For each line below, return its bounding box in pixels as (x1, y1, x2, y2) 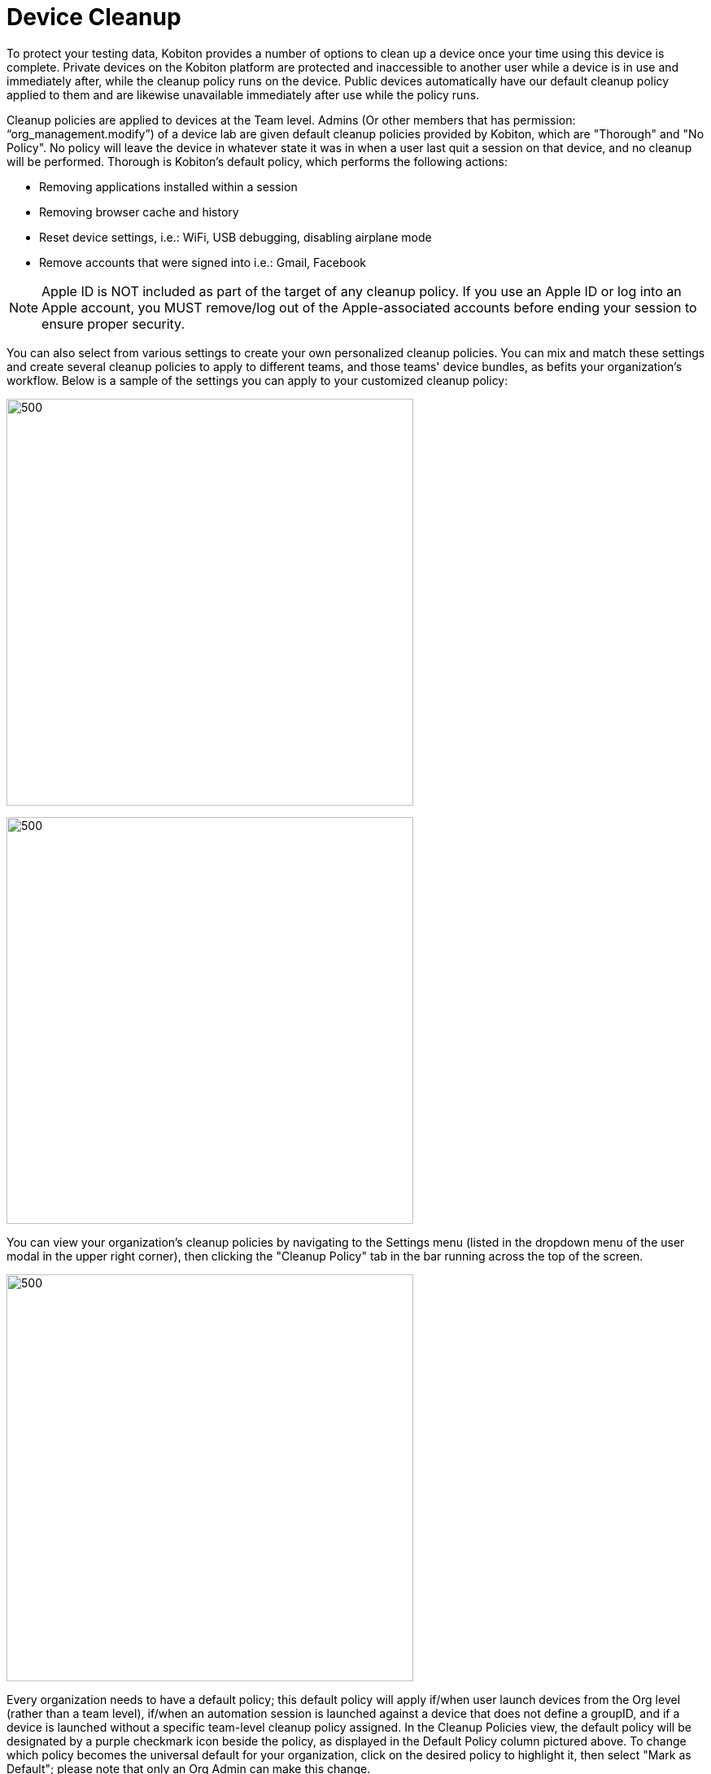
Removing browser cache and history (39, 204, 239, 219)
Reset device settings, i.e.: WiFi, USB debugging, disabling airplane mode (39, 229, 432, 244)
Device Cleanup (7, 3, 181, 31)
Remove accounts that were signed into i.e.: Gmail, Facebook (39, 255, 367, 269)
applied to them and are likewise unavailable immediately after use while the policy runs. (7, 87, 480, 102)
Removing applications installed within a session (39, 179, 298, 194)
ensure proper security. (41, 315, 185, 332)
